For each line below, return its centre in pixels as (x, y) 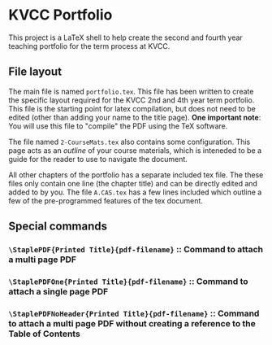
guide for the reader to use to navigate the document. (98, 159)
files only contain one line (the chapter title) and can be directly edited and (133, 183)
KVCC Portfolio (60, 15)
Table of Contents (45, 334)
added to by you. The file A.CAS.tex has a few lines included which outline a (135, 192)
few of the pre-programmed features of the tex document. (106, 200)
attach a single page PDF (58, 291)
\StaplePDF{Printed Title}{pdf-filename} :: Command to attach (136, 250)
